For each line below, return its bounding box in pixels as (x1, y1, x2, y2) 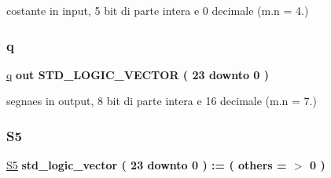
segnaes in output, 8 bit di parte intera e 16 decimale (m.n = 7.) (6, 93, 317, 109)
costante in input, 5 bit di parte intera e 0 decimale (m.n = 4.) (6, 2, 309, 18)
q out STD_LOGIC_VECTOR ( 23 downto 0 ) (6, 66, 270, 82)
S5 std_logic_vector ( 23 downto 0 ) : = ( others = (6, 157, 287, 173)
